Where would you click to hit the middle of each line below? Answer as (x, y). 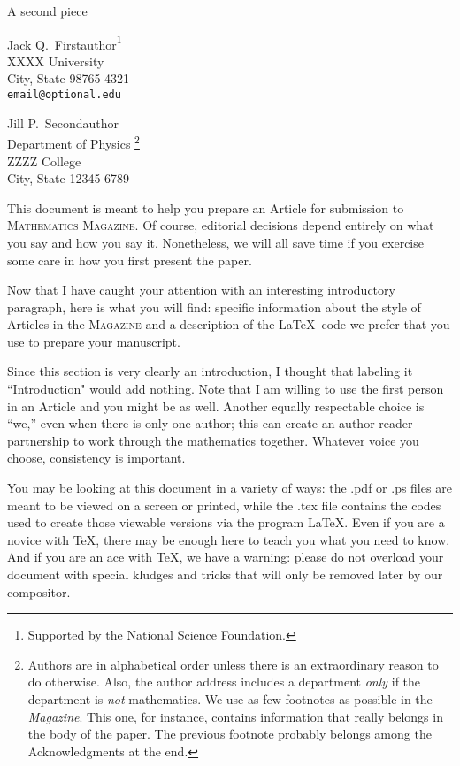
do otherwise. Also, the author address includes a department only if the (224, 682)
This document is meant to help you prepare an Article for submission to (206, 207)
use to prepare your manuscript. (94, 341)
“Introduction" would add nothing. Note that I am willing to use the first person (226, 389)
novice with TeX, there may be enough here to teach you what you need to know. (229, 539)
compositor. (39, 591)
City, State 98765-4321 (69, 78)
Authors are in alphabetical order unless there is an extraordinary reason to (233, 664)
